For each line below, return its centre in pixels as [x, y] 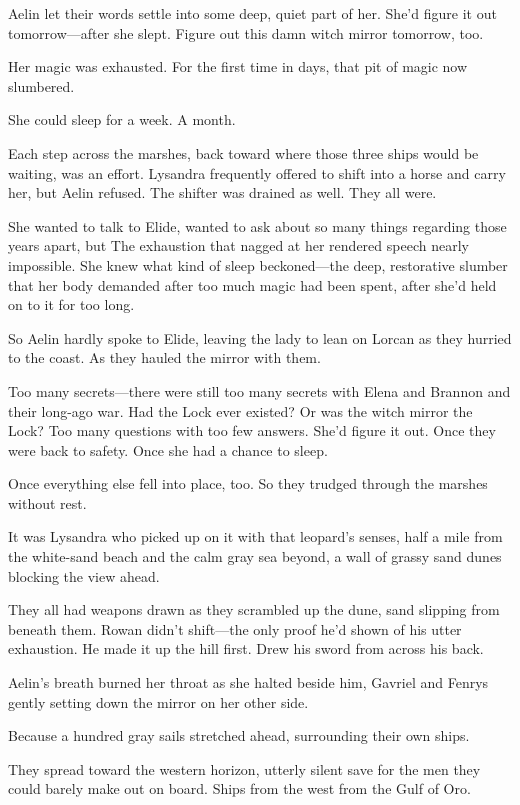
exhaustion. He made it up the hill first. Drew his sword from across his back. [246, 648]
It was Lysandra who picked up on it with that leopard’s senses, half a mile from [255, 536]
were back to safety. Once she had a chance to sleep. [168, 449]
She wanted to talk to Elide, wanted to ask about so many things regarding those [257, 225]
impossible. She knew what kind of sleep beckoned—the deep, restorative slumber [258, 264]
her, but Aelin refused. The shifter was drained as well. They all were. [222, 192]
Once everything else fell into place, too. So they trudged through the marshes [248, 483]
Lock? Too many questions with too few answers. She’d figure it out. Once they [252, 430]
